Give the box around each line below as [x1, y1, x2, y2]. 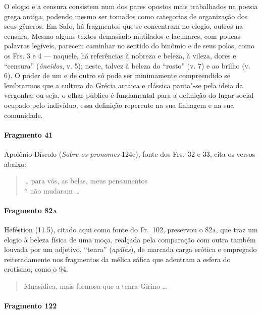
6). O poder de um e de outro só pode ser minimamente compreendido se [4, 70, 230, 81]
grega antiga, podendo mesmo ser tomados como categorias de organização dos [4, 11, 248, 21]
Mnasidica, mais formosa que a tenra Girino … [24, 281, 168, 291]
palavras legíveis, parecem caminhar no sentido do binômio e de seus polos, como [4, 40, 254, 51]
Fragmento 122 [4, 300, 57, 311]
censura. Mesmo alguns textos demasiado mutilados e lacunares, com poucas [4, 30, 241, 41]
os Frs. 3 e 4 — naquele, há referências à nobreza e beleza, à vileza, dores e [4, 50, 236, 60]
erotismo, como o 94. [4, 264, 68, 274]
